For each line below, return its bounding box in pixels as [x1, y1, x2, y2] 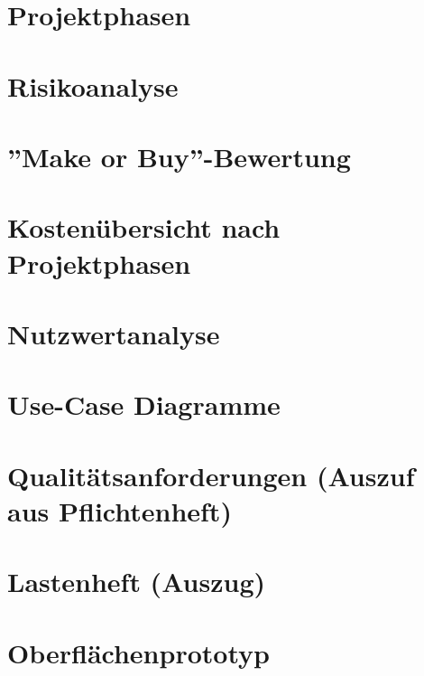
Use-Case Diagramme [7, 386, 281, 423]
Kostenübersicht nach [7, 209, 281, 246]
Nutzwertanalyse [7, 315, 220, 352]
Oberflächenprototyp [7, 634, 270, 671]
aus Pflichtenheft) [7, 492, 232, 529]
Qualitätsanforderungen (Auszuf [7, 456, 415, 493]
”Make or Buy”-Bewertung [7, 137, 351, 174]
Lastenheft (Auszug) [7, 563, 265, 600]
